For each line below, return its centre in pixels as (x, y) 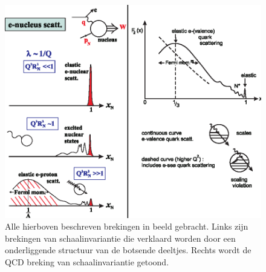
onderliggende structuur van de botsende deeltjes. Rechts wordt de (128, 250)
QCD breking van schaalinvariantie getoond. (87, 262)
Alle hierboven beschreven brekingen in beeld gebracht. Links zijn (127, 226)
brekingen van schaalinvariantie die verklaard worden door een (120, 238)
